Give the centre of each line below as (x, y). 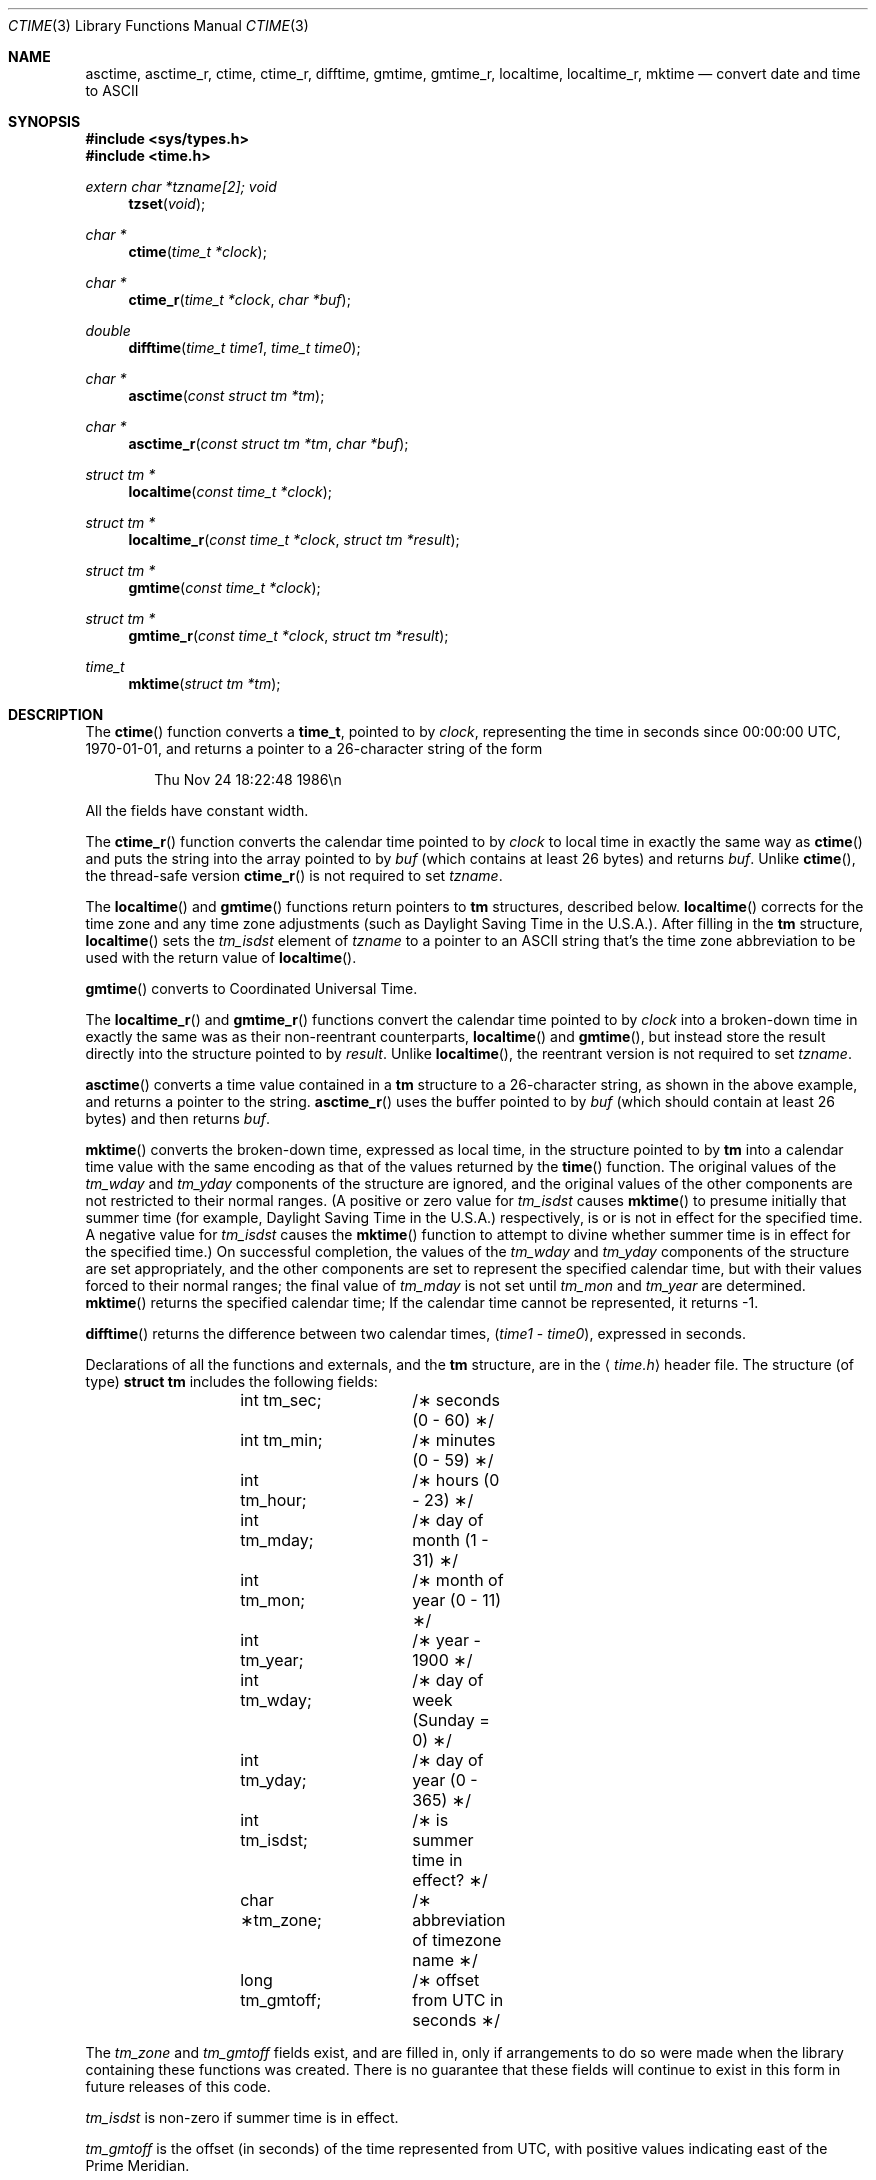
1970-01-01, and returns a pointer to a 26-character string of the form (314, 748)
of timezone (457, 1940)
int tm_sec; (281, 1400)
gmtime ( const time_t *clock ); (224, 587)
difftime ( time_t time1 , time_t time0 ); (244, 347)
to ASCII (112, 90)
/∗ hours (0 (456, 1480)
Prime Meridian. (137, 2165)
